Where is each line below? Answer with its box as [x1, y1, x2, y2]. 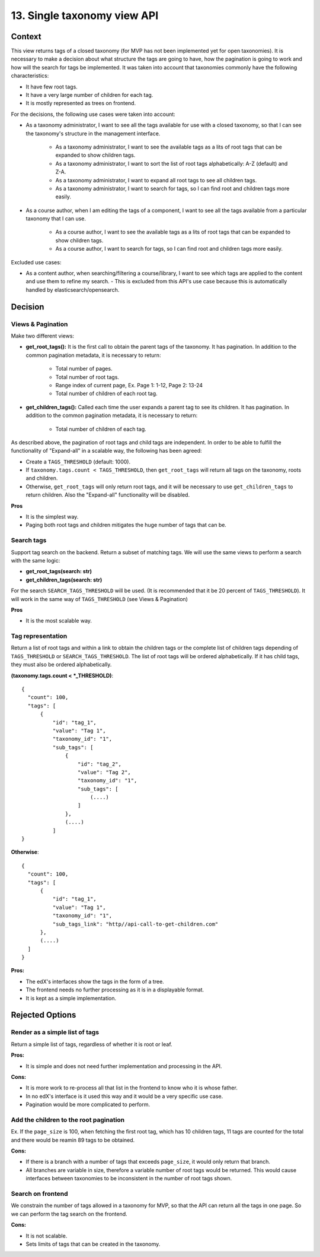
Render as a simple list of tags [11, 1028, 100, 1037]
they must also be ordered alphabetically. [11, 661, 112, 668]
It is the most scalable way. [25, 617, 92, 624]
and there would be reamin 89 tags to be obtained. [11, 1136, 135, 1144]
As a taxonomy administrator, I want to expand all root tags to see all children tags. [55, 176, 257, 184]
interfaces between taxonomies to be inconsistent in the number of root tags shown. [25, 1175, 232, 1182]
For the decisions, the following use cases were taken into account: [11, 110, 176, 118]
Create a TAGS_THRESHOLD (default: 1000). [25, 458, 130, 465]
